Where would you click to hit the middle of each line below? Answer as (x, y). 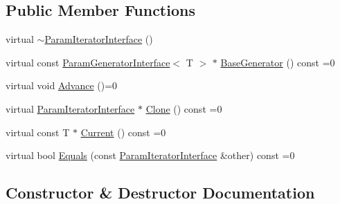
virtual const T (38, 132)
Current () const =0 (123, 132)
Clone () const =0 (184, 108)
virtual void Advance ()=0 (62, 85)
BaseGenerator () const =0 (278, 62)
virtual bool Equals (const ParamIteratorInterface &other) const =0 (150, 155)
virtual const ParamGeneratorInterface (88, 62)
